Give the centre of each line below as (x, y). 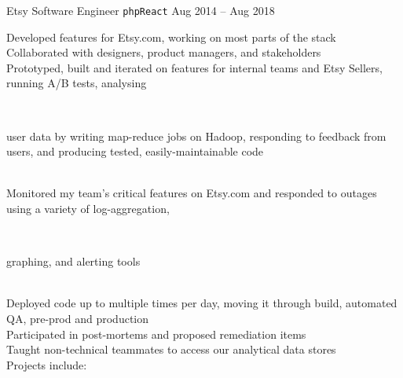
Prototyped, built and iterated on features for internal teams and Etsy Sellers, (194, 67)
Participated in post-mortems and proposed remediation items (156, 334)
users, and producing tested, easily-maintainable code (135, 151)
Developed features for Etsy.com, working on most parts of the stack (171, 37)
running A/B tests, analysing (77, 83)
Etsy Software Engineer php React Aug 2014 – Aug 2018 (141, 10)
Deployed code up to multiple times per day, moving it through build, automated (202, 303)
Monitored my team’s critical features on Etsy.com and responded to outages (192, 193)
